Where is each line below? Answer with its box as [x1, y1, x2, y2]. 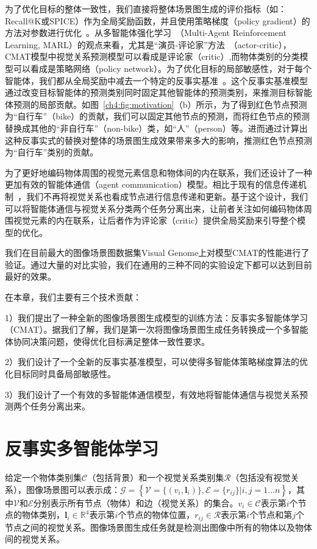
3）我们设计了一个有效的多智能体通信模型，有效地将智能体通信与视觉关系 [5, 388, 299, 400]
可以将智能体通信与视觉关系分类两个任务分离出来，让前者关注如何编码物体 [5, 202, 304, 214]
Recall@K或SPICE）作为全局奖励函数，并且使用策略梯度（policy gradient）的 [5, 14, 310, 27]
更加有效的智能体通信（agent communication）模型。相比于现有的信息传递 [5, 178, 298, 191]
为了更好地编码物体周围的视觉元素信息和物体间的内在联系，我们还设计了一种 [5, 166, 312, 179]
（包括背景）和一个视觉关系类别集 [87, 470, 224, 483]
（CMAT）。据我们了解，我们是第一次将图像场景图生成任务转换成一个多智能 [5, 323, 308, 336]
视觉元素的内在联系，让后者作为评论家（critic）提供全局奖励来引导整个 [13, 214, 297, 227]
